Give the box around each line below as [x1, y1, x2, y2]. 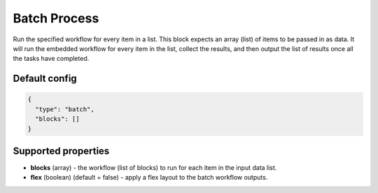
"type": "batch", [35, 105, 94, 113]
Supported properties [13, 145, 110, 157]
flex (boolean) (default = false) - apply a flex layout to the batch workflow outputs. [30, 173, 268, 182]
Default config [13, 73, 77, 85]
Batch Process [13, 10, 99, 26]
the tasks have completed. [13, 55, 90, 63]
